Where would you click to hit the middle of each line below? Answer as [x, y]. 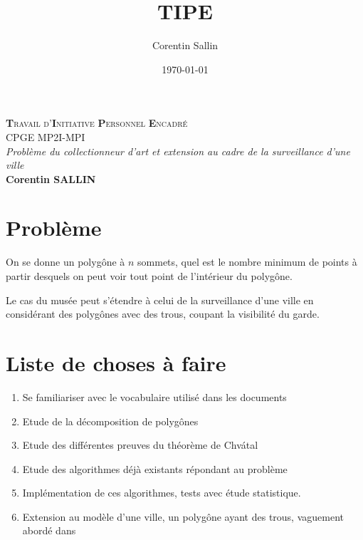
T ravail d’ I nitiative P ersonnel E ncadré [97, 123]
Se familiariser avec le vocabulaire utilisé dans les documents [154, 396]
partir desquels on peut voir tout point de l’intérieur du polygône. [149, 276]
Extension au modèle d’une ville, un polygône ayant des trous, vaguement [183, 516]
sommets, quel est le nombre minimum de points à [247, 262]
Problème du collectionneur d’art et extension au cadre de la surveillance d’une [178, 151]
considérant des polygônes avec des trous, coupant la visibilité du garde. [163, 314]
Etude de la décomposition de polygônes [110, 421]
